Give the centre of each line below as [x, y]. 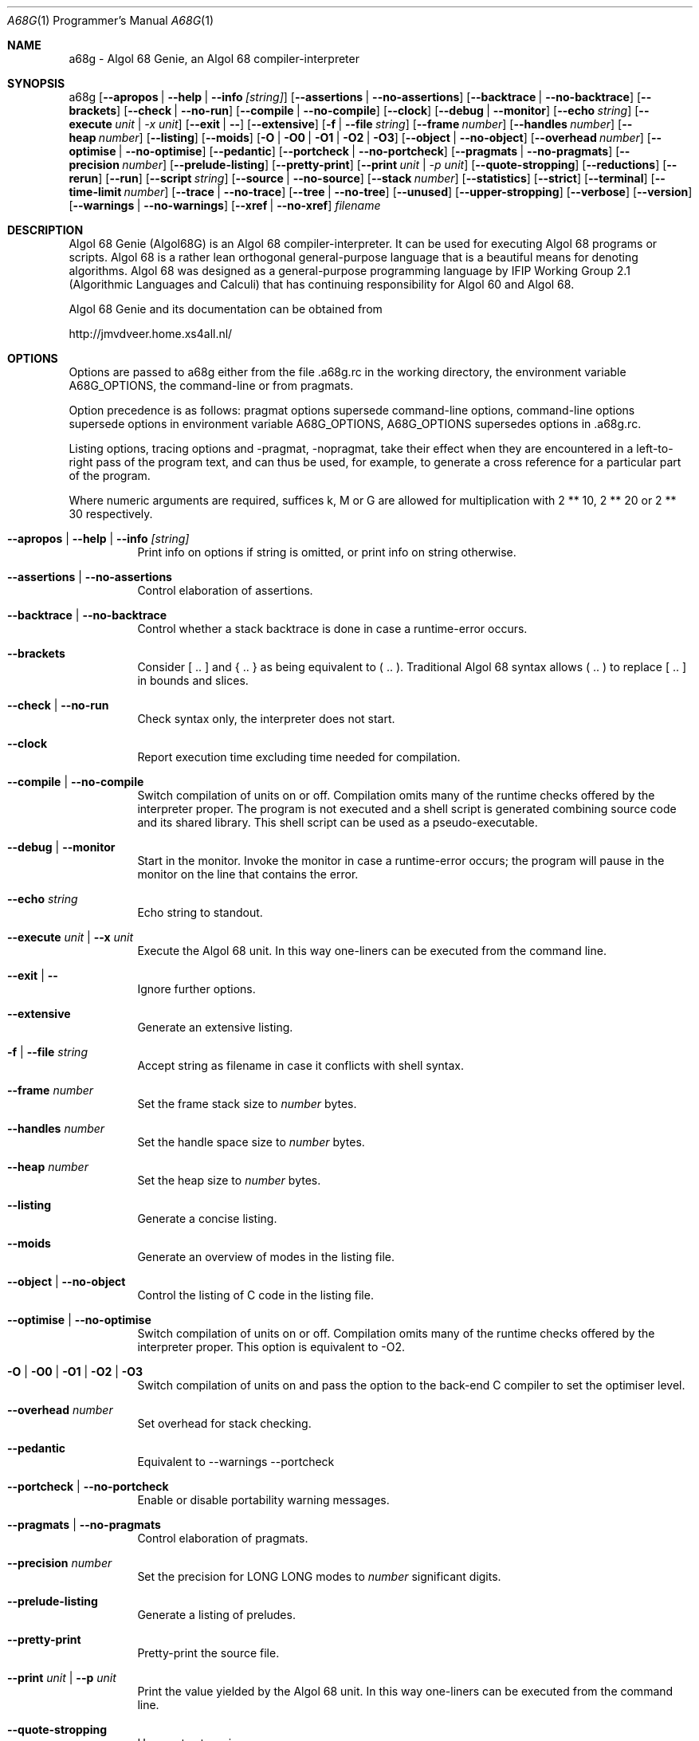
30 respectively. [111, 514]
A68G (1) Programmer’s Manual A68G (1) [111, 20]
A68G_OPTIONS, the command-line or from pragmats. [211, 385]
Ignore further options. [196, 989]
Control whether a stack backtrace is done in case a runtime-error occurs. [332, 629]
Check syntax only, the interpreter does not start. [266, 719]
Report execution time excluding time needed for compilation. [299, 757]
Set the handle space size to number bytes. [251, 1142]
